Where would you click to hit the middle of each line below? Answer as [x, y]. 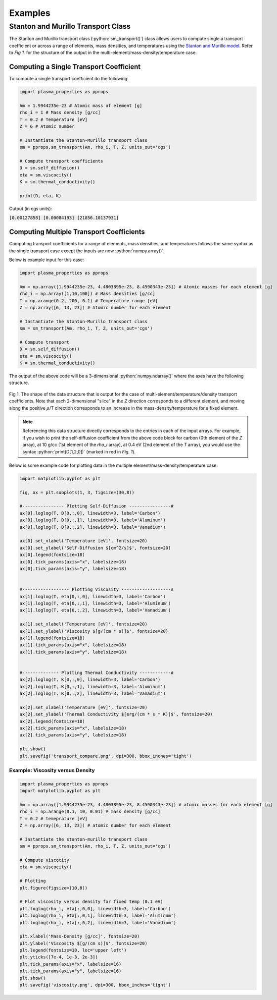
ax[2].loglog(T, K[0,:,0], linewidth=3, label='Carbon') [90, 680]
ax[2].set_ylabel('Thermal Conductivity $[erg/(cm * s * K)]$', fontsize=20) [116, 714]
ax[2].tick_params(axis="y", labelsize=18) [73, 735]
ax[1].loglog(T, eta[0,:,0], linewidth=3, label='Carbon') [92, 596]
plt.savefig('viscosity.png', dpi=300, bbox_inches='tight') [95, 985]
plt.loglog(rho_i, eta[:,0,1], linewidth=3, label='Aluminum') [98, 916]
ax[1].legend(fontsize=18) [52, 638]
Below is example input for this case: [46, 260]
